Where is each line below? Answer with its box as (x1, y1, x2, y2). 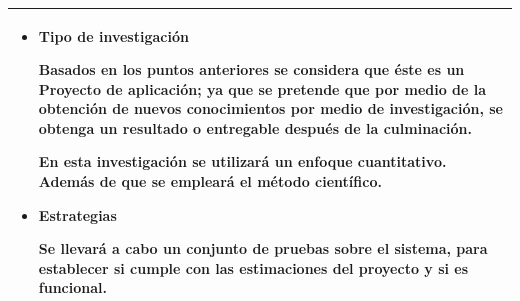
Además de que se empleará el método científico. (38, 171, 382, 192)
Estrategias (38, 204, 117, 225)
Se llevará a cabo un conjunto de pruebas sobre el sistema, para (38, 238, 488, 259)
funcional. (38, 277, 107, 298)
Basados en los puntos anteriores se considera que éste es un (38, 59, 465, 80)
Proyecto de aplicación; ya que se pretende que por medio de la (38, 78, 487, 99)
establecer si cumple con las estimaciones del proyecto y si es (38, 257, 469, 278)
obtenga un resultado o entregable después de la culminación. (38, 117, 472, 138)
